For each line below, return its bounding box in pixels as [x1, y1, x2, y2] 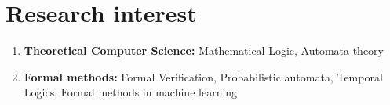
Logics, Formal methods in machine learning [24, 84, 238, 100]
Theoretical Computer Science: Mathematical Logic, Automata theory [24, 42, 384, 59]
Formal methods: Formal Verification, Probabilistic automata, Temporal [24, 68, 383, 85]
